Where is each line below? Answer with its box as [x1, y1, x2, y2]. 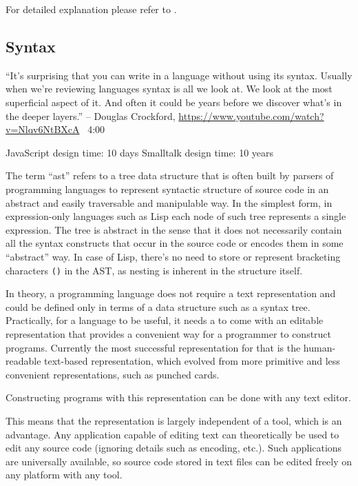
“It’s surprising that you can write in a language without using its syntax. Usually [6, 68, 352, 82]
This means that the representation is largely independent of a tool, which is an [6, 413, 342, 427]
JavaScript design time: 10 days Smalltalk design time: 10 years [6, 145, 274, 159]
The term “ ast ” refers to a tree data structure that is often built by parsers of [6, 168, 334, 183]
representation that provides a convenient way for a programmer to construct [6, 326, 332, 341]
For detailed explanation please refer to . [6, 2, 177, 16]
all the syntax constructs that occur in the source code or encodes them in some [6, 236, 344, 250]
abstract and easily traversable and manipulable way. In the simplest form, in [6, 195, 333, 210]
